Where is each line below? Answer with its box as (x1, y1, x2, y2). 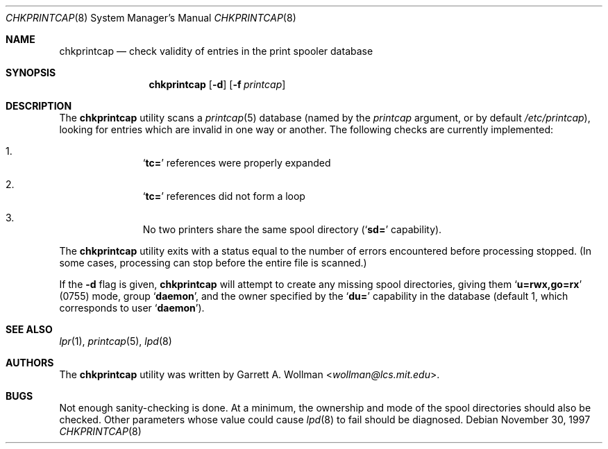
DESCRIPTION (6, 100, 72, 112)
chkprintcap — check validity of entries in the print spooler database (59, 45, 373, 57)
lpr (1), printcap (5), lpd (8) (59, 335, 172, 347)
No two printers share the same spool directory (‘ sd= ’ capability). (142, 223, 442, 235)
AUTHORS (6, 357, 54, 368)
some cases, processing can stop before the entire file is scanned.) (59, 257, 367, 269)
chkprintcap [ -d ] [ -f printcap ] (149, 78, 286, 90)
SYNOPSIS (6, 67, 56, 78)
